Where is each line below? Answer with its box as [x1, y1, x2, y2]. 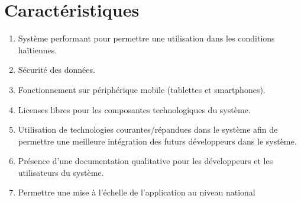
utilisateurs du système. [18, 166, 104, 178]
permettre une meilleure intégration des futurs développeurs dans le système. [18, 134, 297, 147]
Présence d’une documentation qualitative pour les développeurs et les [18, 155, 273, 167]
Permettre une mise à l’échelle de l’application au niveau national [18, 186, 255, 198]
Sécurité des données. [18, 63, 95, 76]
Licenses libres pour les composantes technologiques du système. [18, 103, 251, 116]
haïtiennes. [18, 43, 57, 56]
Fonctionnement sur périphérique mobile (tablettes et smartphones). [18, 83, 266, 95]
